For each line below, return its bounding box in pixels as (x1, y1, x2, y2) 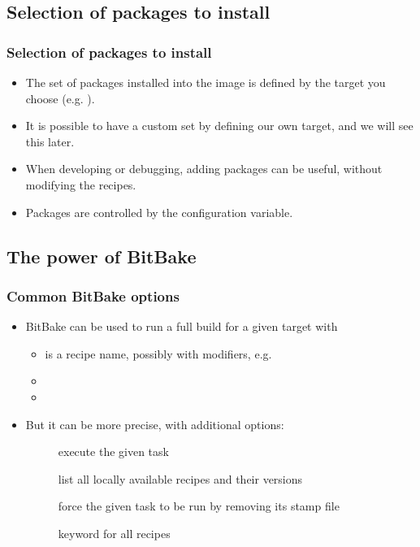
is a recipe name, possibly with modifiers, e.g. (45, 345, 272, 362)
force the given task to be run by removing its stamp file (58, 497, 340, 514)
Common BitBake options (6, 285, 180, 306)
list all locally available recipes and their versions (58, 470, 303, 487)
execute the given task (58, 443, 169, 460)
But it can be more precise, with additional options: (25, 415, 284, 432)
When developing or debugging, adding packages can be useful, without (25, 160, 383, 177)
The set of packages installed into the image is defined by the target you (25, 74, 386, 90)
